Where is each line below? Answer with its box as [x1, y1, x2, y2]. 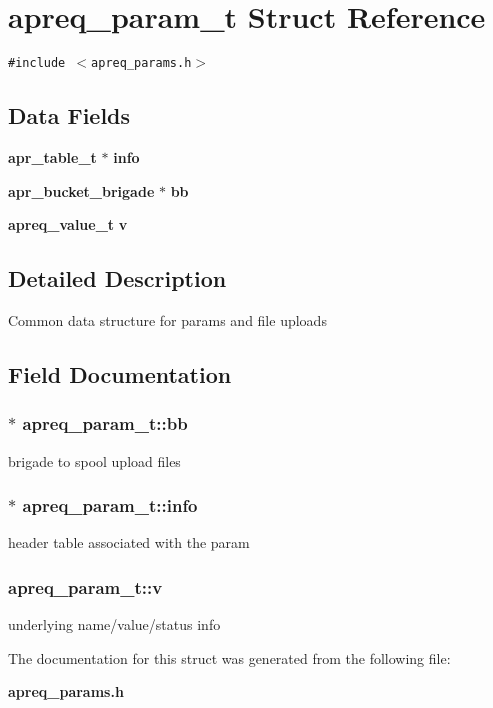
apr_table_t [8, 146, 97, 167]
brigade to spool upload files [8, 450, 181, 471]
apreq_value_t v [8, 214, 128, 235]
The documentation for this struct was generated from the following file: [8, 647, 451, 668]
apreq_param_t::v [8, 574, 163, 599]
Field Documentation [8, 358, 232, 389]
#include [8, 56, 66, 71]
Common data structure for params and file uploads [8, 309, 327, 330]
